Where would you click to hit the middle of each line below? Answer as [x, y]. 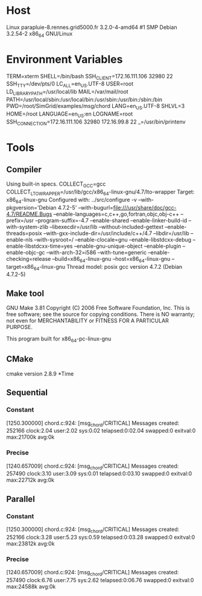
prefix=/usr [20, 220]
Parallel [21, 499]
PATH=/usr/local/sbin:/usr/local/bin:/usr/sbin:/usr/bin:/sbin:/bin [84, 99]
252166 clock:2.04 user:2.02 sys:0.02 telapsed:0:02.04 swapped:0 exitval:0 [101, 431]
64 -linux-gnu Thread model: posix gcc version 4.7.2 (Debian [108, 267]
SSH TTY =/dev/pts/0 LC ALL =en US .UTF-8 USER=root [70, 85]
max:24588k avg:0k [31, 587]
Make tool [25, 293]
